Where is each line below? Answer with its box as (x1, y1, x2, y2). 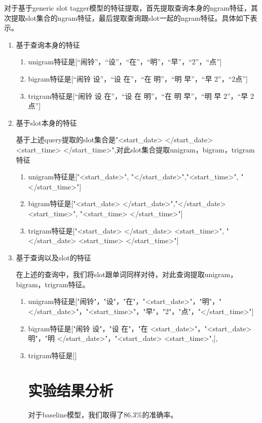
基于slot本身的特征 (16, 117, 77, 128)
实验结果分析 (28, 379, 114, 400)
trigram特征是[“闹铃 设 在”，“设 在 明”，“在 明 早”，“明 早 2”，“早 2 (28, 90, 254, 101)
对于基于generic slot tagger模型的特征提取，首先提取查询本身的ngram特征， (4, 3, 251, 13)
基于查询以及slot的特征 (16, 252, 91, 262)
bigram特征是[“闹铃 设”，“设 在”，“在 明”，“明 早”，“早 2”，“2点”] (28, 73, 248, 84)
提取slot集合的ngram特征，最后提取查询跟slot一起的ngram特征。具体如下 (11, 12, 250, 23)
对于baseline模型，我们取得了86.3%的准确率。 (28, 409, 178, 419)
